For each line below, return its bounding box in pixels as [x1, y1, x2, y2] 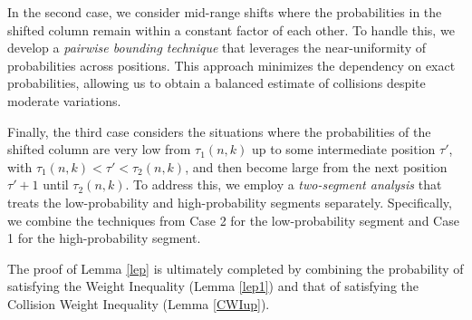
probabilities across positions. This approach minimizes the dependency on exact [7, 55, 456, 74]
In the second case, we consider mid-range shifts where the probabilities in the [7, 3, 442, 21]
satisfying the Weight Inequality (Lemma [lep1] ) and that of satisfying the [7, 276, 419, 296]
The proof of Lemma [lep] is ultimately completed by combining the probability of [7, 258, 464, 277]
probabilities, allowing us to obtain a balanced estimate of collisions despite [7, 73, 426, 92]
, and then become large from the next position [185, 157, 448, 176]
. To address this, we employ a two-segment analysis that [125, 175, 442, 194]
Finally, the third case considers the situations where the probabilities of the [7, 121, 431, 141]
